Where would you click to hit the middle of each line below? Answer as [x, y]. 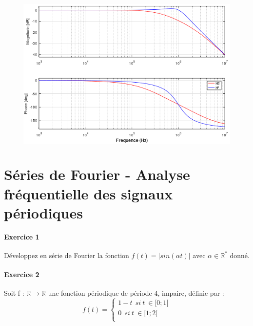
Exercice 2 [22, 274]
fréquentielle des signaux [88, 193]
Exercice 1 [22, 236]
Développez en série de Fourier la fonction [67, 255]
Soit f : [14, 293]
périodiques [43, 212]
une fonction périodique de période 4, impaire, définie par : [136, 293]
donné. [240, 255]
